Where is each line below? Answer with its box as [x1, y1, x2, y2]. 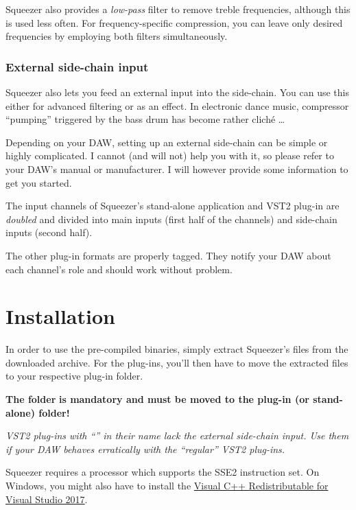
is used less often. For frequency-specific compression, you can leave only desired [5, 15, 343, 30]
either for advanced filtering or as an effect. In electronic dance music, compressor [5, 98, 349, 113]
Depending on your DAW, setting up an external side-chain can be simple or [5, 135, 328, 149]
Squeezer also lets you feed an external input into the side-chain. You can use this [5, 85, 349, 99]
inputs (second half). [5, 225, 93, 240]
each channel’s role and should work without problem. [5, 262, 233, 276]
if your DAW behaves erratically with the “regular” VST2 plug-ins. [5, 441, 285, 456]
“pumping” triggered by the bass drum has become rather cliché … [5, 112, 285, 126]
